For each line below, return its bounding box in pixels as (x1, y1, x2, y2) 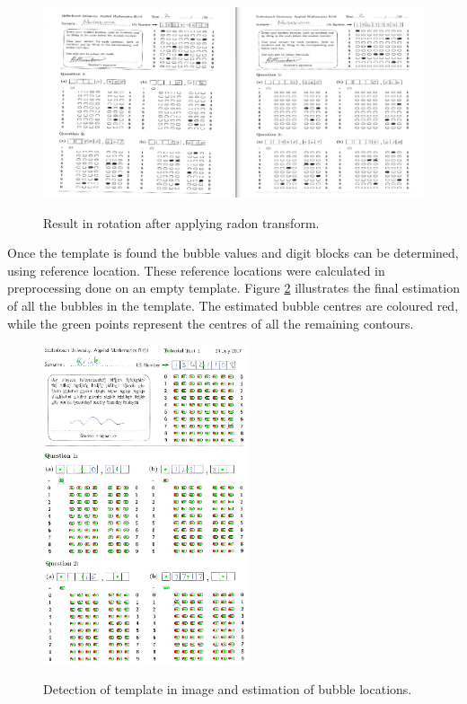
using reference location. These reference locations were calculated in (7, 260, 385, 279)
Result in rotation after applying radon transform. (43, 213, 320, 232)
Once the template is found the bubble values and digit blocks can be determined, (7, 243, 459, 262)
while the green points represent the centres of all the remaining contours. (7, 313, 414, 332)
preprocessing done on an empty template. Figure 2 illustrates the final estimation (7, 278, 460, 297)
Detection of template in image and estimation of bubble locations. (43, 679, 412, 698)
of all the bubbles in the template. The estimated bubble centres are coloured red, (7, 295, 459, 314)
